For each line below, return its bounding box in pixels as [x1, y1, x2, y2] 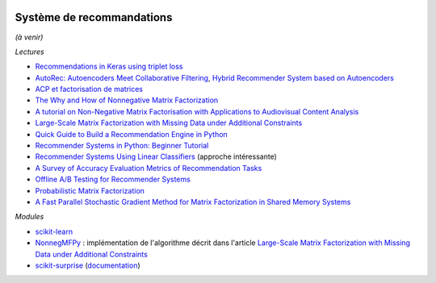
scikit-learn [35, 227, 73, 236]
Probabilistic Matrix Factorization [35, 185, 145, 195]
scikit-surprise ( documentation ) [35, 260, 140, 270]
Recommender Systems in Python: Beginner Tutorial [35, 141, 209, 151]
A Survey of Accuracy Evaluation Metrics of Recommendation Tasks [35, 163, 262, 173]
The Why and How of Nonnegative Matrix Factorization [35, 95, 219, 105]
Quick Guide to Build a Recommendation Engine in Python [35, 129, 228, 139]
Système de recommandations [15, 10, 173, 24]
